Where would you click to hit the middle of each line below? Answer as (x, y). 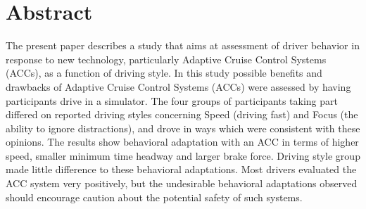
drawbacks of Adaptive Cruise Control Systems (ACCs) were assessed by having (178, 86)
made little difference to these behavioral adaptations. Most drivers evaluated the (181, 169)
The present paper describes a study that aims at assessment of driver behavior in (183, 45)
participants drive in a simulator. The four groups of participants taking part (172, 100)
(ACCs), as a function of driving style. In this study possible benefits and (164, 73)
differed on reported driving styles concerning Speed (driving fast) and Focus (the (182, 114)
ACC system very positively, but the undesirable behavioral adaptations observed (182, 183)
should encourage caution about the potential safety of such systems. (154, 197)
